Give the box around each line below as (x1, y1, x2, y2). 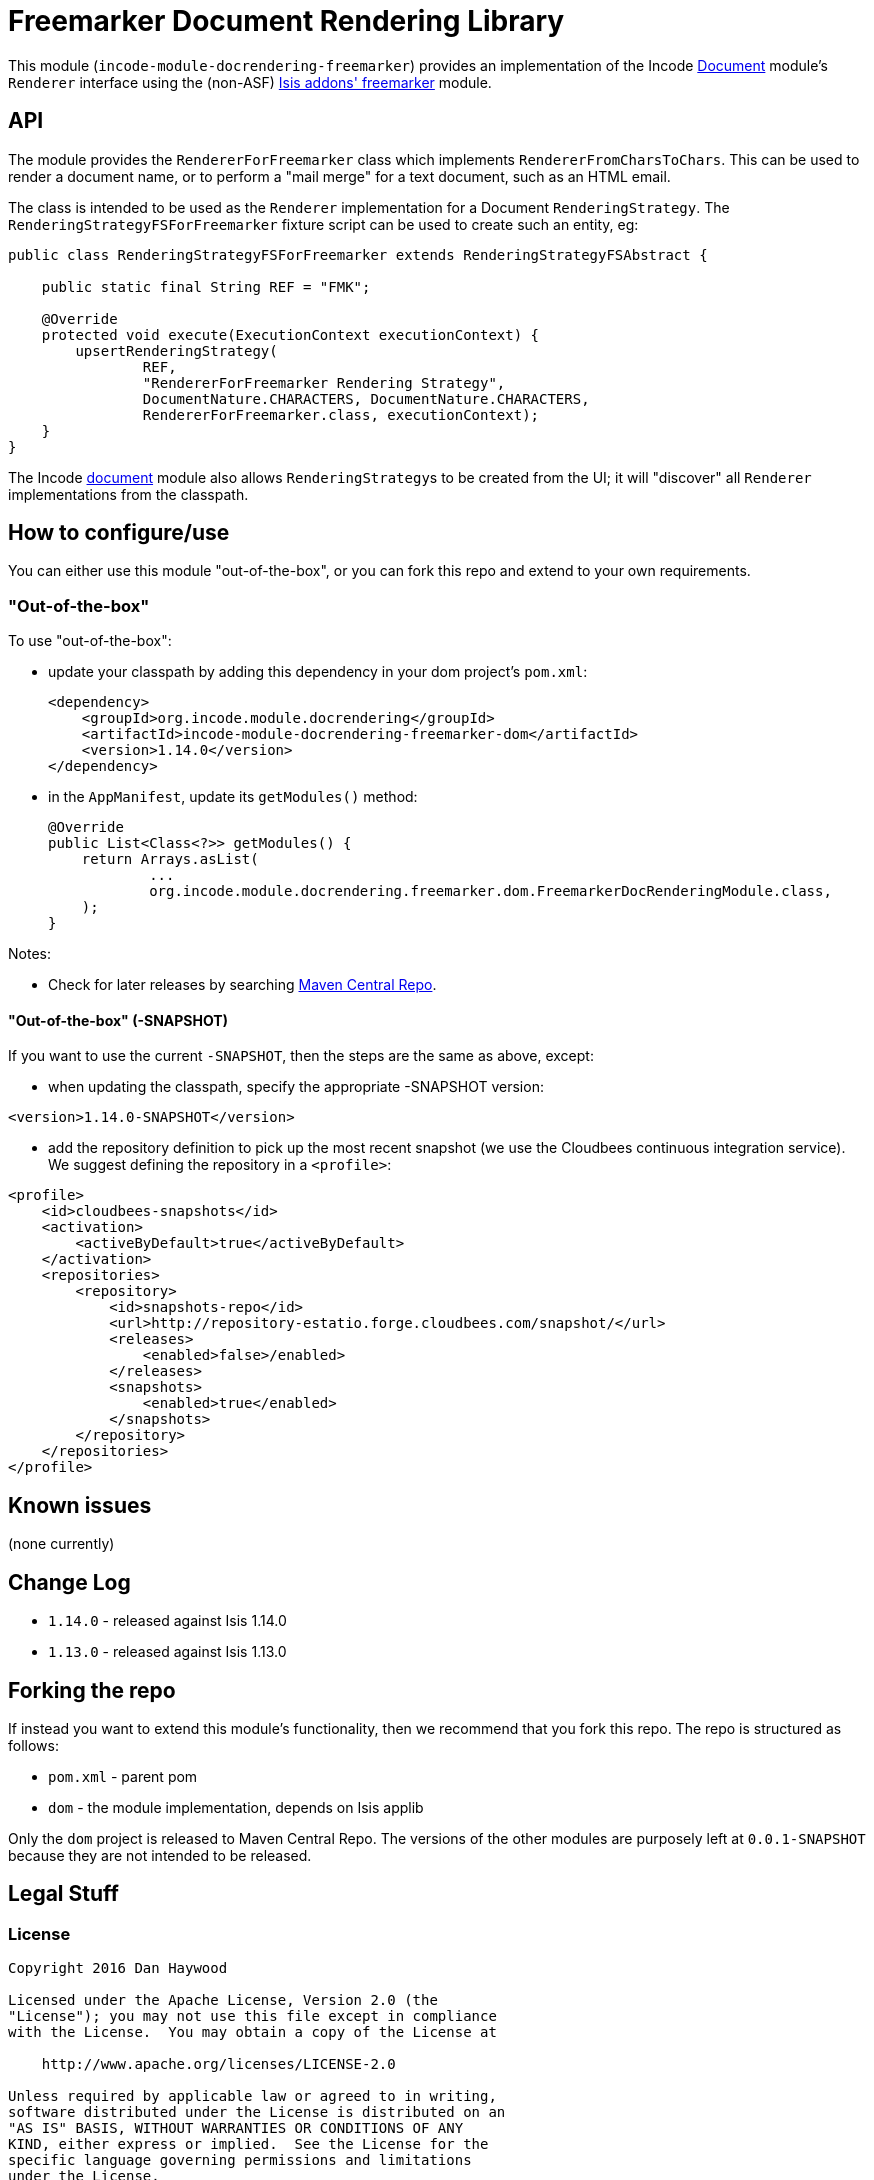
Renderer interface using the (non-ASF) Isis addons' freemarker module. (8, 73, 492, 91)
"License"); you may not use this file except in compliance (8, 2008, 497, 2025)
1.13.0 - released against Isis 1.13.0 (48, 1643, 287, 1661)
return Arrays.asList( (81, 851, 259, 868)
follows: (8, 1736, 59, 1754)
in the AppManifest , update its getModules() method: (48, 788, 418, 806)
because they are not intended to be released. (8, 1846, 312, 1864)
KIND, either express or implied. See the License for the (8, 2136, 489, 2153)
